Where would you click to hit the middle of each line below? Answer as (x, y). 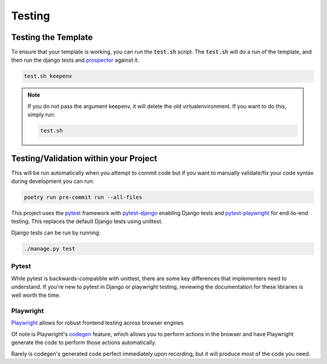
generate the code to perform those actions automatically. (84, 343)
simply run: (41, 114)
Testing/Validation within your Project (84, 158)
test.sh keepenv (48, 76)
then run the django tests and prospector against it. (75, 60)
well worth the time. (36, 295)
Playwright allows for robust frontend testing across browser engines (97, 323)
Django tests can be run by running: (56, 233)
